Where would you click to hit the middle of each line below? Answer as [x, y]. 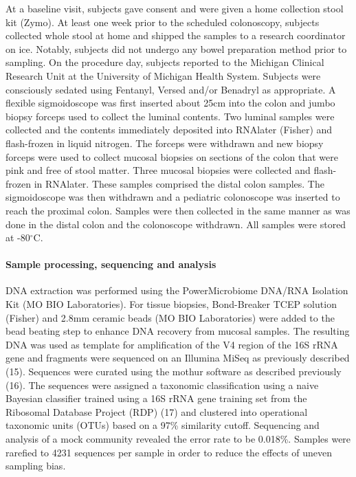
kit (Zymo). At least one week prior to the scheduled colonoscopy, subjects [163, 22]
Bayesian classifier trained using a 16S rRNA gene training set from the [156, 398]
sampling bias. [36, 466]
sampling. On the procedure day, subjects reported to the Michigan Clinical [165, 62]
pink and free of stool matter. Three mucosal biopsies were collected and [158, 170]
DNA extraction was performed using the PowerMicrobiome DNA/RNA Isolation [177, 290]
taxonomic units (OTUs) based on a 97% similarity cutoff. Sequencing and [163, 425]
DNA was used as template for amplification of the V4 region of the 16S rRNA [172, 344]
